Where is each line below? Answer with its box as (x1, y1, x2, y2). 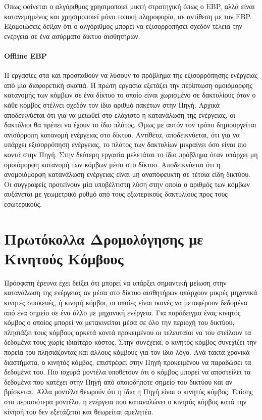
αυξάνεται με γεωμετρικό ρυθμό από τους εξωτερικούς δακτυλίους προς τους (4, 189, 228, 199)
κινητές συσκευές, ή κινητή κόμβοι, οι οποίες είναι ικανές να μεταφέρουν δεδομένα (4, 297, 248, 307)
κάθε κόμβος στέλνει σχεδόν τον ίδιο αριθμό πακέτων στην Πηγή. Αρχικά (4, 99, 220, 110)
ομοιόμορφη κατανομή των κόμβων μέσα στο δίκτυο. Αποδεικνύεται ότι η (4, 159, 221, 169)
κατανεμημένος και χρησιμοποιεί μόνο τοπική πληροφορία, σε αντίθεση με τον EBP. (4, 11, 252, 21)
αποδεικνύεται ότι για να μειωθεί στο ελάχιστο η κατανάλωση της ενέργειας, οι (4, 109, 236, 120)
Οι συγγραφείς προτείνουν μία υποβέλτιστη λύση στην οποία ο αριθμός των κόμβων (4, 178, 250, 189)
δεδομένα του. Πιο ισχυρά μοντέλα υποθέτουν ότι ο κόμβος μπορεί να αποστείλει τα (4, 366, 251, 377)
